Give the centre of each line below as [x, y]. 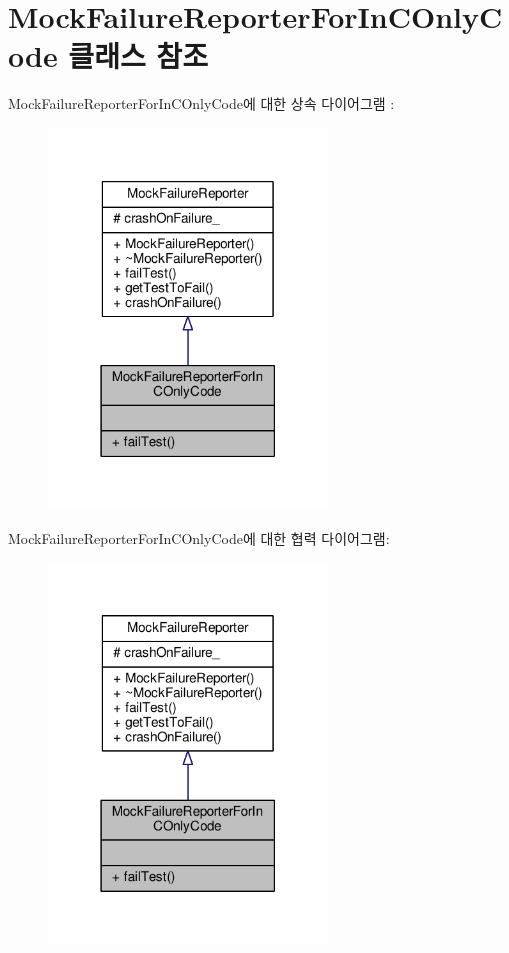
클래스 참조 [138, 55]
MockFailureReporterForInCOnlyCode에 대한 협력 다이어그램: [199, 537]
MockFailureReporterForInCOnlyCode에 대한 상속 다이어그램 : [201, 103]
